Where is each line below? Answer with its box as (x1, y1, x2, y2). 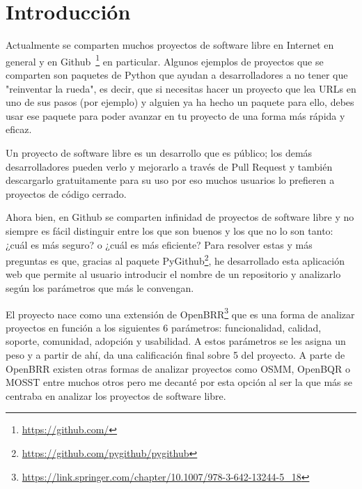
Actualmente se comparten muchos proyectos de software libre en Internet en (6, 38, 334, 52)
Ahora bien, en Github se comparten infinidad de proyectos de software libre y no (6, 210, 354, 224)
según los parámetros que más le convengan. (6, 280, 194, 295)
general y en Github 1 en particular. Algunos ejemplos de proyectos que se (6, 52, 324, 68)
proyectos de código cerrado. (6, 186, 127, 201)
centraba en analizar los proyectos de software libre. (6, 388, 226, 403)
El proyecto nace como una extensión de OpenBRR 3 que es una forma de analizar (6, 304, 355, 321)
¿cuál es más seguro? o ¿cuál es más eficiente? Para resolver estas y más (6, 237, 313, 251)
